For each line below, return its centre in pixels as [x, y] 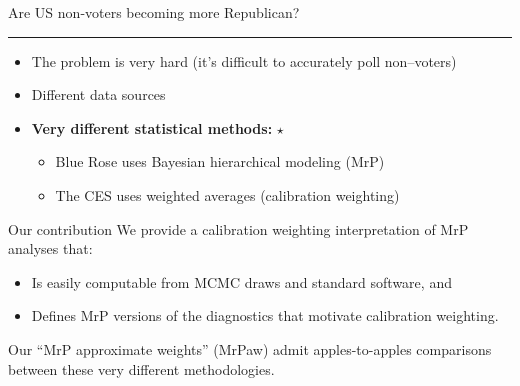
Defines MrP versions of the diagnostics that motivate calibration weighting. [265, 315]
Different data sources [98, 94]
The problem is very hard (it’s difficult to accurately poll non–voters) [244, 60]
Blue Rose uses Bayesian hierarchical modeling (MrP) [220, 161]
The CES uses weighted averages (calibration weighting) [227, 194]
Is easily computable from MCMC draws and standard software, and [241, 281]
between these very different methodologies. [141, 368]
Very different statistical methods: [152, 127]
